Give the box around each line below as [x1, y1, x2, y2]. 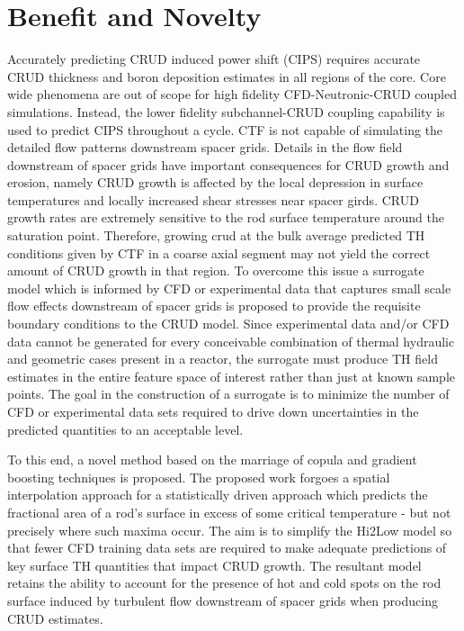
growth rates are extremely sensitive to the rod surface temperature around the [7, 208, 444, 227]
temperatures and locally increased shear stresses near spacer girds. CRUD [7, 190, 419, 209]
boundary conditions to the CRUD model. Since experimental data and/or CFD [7, 314, 450, 333]
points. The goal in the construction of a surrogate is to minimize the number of [7, 384, 450, 403]
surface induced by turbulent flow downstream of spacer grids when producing [7, 590, 438, 609]
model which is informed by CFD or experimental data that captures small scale [7, 278, 451, 297]
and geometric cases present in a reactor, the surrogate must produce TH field [7, 349, 438, 368]
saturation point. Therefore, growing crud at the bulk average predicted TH [7, 226, 425, 245]
